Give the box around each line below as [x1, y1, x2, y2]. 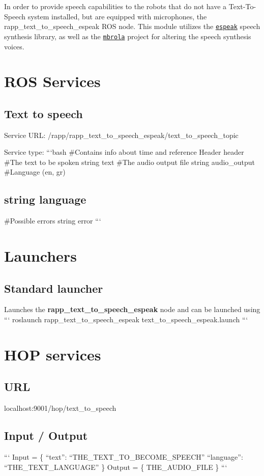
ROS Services [4, 71, 101, 92]
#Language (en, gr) [4, 166, 66, 177]
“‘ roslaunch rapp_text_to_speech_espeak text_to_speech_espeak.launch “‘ [4, 314, 248, 325]
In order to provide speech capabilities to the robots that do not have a [4, 1, 227, 11]
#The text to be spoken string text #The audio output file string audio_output [4, 156, 255, 167]
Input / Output [4, 428, 88, 443]
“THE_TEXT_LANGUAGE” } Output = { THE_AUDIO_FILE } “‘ [4, 461, 227, 472]
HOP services [4, 344, 101, 365]
